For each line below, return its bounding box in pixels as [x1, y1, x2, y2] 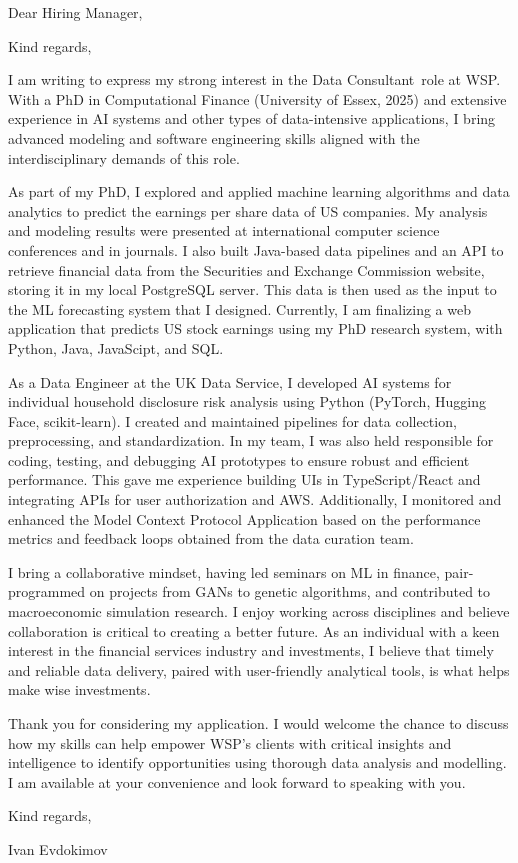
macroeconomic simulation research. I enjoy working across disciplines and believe [8, 601, 510, 622]
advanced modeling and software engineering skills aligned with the [8, 127, 420, 148]
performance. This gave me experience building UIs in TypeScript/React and [8, 469, 481, 490]
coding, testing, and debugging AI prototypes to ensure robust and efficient [8, 449, 470, 470]
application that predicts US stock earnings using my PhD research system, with [8, 318, 503, 339]
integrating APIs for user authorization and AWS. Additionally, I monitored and [8, 489, 502, 510]
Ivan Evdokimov [8, 838, 108, 859]
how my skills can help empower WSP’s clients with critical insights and [8, 732, 452, 753]
